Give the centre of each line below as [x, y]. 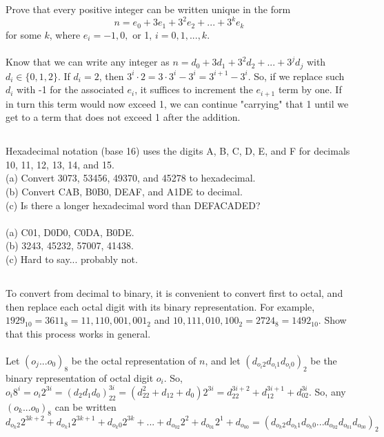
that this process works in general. [78, 333]
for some [23, 34]
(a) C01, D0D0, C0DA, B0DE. [70, 232]
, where [65, 34]
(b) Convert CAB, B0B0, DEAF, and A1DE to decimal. [124, 191]
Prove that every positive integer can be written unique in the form [148, 9]
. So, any [327, 391]
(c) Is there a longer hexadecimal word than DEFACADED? [133, 205]
